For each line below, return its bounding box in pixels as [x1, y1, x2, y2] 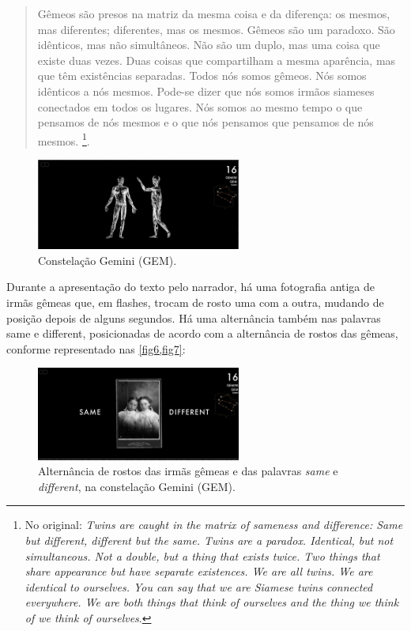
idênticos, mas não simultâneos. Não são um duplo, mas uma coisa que [37, 36, 380, 53]
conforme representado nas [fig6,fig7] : [6, 340, 186, 357]
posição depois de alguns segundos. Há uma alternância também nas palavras [6, 309, 381, 326]
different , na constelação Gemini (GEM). [38, 478, 236, 494]
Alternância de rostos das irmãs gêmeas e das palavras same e [38, 463, 338, 479]
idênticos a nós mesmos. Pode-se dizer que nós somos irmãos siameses [37, 82, 375, 99]
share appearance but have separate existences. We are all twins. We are [25, 563, 373, 580]
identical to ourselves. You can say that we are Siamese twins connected [25, 578, 373, 595]
